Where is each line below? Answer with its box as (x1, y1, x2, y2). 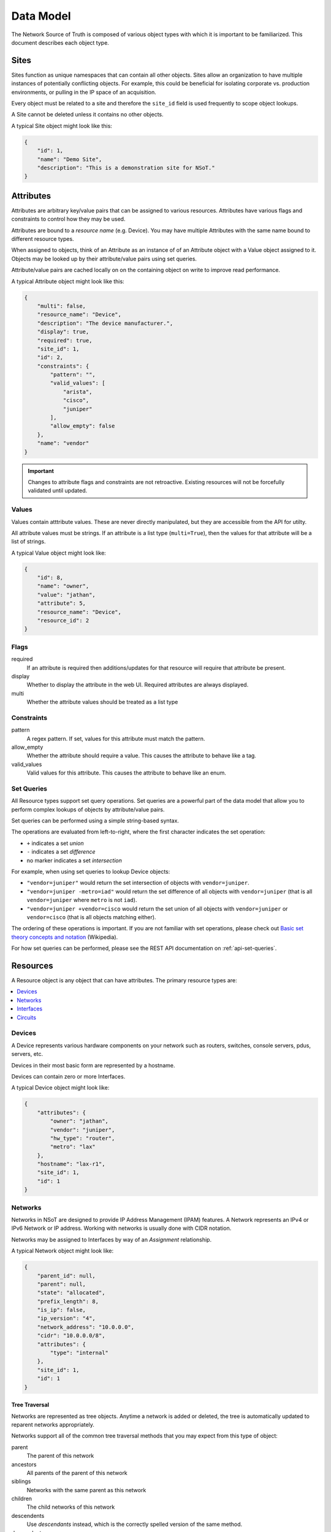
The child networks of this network (26, 1503, 115, 1511)
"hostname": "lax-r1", (37, 1161, 105, 1167)
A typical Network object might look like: (11, 1247, 114, 1254)
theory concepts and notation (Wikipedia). (11, 933, 118, 941)
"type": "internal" (50, 1349, 108, 1357)
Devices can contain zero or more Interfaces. (11, 1072, 126, 1080)
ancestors (11, 1460, 37, 1468)
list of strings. (11, 538, 46, 545)
